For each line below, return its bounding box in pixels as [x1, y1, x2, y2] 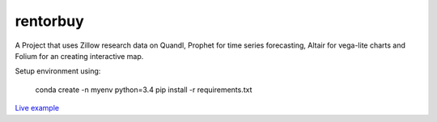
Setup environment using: [15, 66, 101, 76]
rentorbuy [15, 12, 84, 30]
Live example [15, 103, 60, 113]
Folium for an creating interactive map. [15, 51, 144, 61]
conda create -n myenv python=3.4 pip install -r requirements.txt [35, 85, 252, 95]
